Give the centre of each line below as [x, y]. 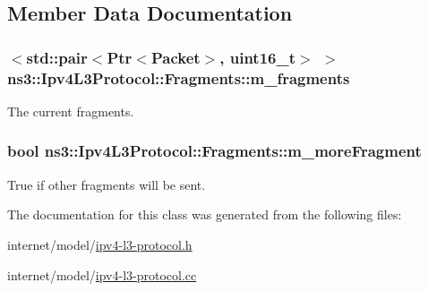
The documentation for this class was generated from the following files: [205, 214]
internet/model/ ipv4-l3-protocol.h [100, 244]
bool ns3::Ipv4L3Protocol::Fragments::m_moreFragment [214, 151]
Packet [175, 57]
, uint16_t [257, 57]
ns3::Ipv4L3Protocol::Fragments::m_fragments [179, 77]
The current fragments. [71, 111]
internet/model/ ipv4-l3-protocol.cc [102, 274]
